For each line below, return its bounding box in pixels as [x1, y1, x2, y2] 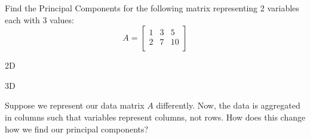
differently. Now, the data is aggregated [156, 99, 300, 112]
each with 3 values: [5, 13, 74, 26]
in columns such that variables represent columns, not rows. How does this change [5, 110, 306, 123]
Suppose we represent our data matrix [5, 99, 145, 112]
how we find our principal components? [5, 122, 149, 135]
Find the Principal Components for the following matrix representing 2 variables [5, 2, 299, 14]
